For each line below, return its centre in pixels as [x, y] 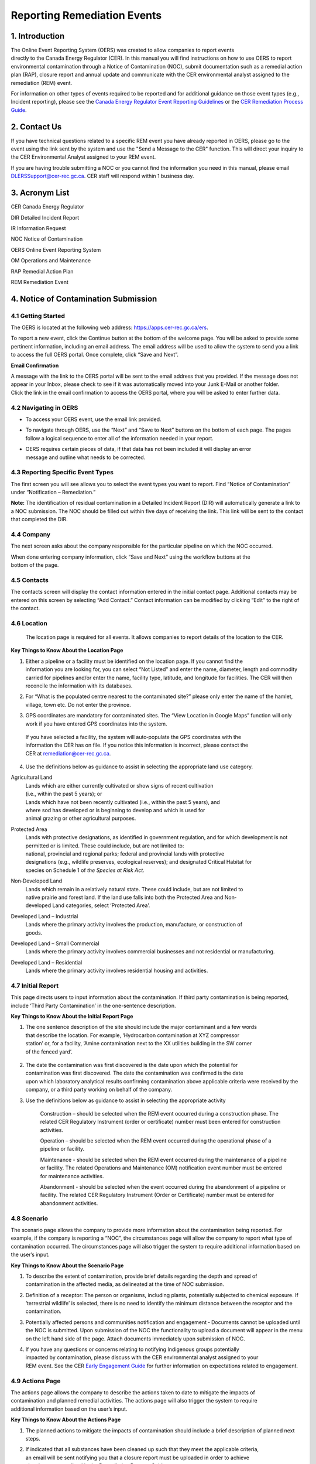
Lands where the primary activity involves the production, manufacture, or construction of [134, 925]
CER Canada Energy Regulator [47, 207]
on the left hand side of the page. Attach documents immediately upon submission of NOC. [135, 1339]
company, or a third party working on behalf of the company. [99, 1090]
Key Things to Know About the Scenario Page [67, 1265]
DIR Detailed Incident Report [45, 217]
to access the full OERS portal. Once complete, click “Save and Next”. [95, 355]
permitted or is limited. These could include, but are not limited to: [105, 846]
